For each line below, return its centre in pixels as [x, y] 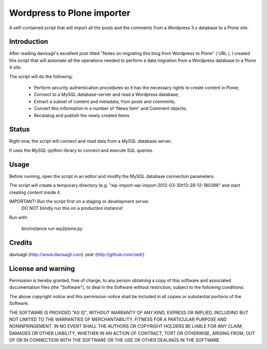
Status [20, 129]
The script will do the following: [41, 76]
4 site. [16, 67]
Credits [21, 242]
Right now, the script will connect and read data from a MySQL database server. [91, 141]
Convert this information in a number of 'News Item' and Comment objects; [111, 108]
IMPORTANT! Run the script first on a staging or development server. [79, 201]
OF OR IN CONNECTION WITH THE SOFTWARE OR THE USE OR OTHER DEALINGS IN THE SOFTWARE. [115, 340]
